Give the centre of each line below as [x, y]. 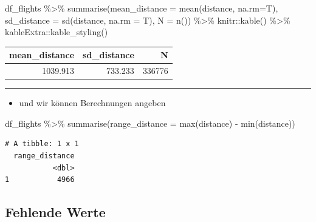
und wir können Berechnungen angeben [92, 103]
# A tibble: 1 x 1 [42, 144]
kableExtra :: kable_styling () [57, 32]
